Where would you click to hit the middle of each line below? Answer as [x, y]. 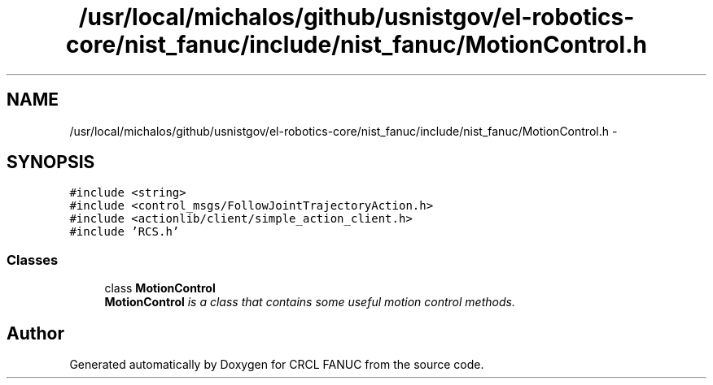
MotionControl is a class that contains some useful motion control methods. [310, 302]
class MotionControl [160, 288]
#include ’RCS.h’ [125, 232]
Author [35, 333]
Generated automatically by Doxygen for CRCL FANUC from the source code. [277, 365]
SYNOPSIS [51, 162]
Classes [33, 260]
